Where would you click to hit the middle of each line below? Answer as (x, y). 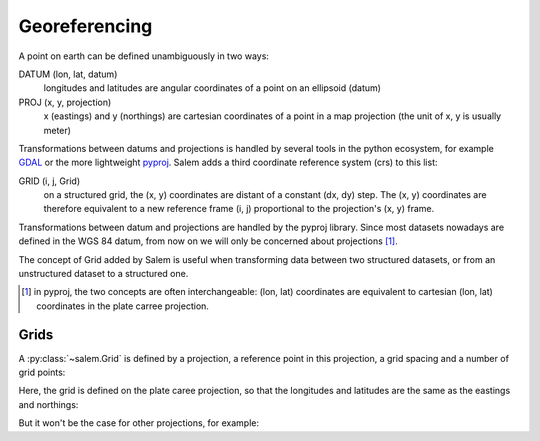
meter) (57, 130)
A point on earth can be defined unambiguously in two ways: (144, 56)
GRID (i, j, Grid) (49, 181)
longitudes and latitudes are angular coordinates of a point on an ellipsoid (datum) (212, 88)
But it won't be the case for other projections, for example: (139, 423)
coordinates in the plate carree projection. (123, 306)
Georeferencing (85, 26)
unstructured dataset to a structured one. (103, 274)
